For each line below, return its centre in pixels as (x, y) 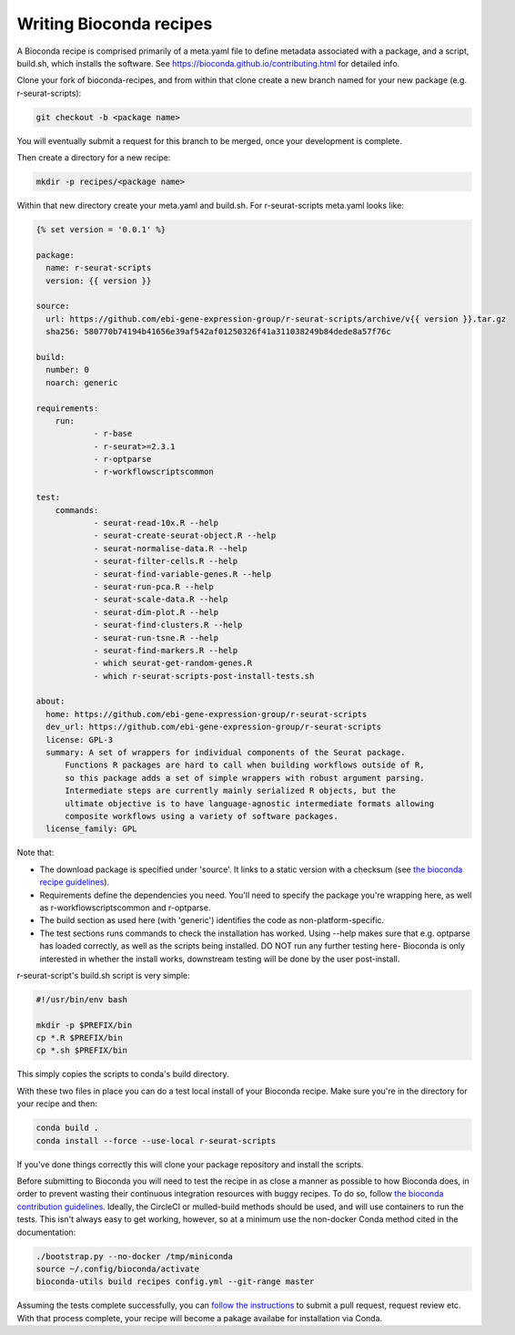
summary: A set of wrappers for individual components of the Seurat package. (226, 753)
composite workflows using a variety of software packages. (202, 816)
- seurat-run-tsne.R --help (156, 637)
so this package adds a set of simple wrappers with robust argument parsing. (245, 778)
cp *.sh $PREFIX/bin (81, 1051)
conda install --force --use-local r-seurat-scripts (156, 1140)
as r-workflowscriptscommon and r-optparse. (125, 908)
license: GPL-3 (80, 739)
